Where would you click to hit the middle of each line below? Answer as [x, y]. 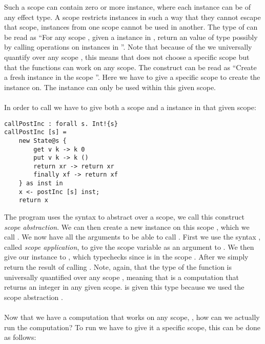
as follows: [20, 337]
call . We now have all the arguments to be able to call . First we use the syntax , [132, 237]
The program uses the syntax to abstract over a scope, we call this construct [124, 217]
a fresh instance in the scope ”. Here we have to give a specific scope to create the [132, 77]
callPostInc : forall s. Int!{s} [61, 124]
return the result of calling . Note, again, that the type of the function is [118, 267]
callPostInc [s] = [35, 132]
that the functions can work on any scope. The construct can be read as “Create [130, 67]
